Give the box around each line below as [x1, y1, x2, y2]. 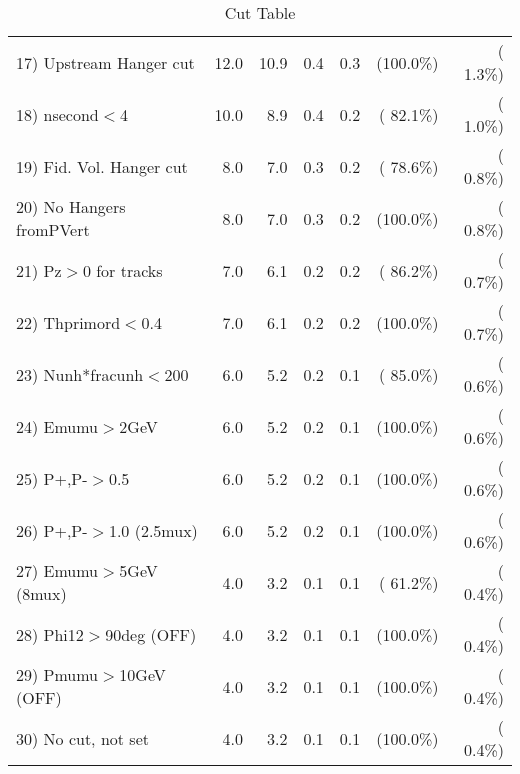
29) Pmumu [16, 663, 99, 686]
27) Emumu [16, 559, 99, 582]
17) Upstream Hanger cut [16, 50, 195, 74]
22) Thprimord [16, 310, 121, 334]
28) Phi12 [16, 622, 84, 646]
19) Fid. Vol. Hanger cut [16, 154, 188, 178]
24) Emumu [16, 414, 99, 438]
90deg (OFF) [105, 622, 197, 646]
